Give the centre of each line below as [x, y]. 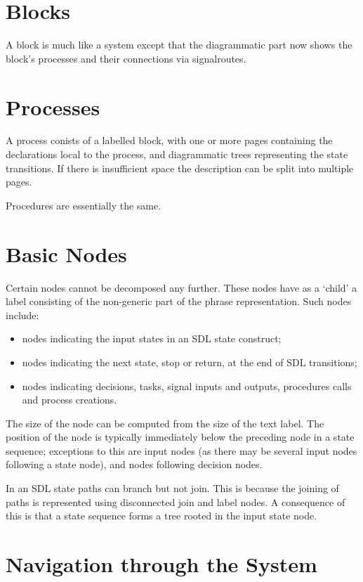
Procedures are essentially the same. [84, 205]
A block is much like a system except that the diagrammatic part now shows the [179, 45]
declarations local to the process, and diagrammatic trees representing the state [177, 154]
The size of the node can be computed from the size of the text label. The [165, 423]
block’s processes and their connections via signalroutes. [126, 58]
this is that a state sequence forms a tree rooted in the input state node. [161, 516]
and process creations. [70, 400]
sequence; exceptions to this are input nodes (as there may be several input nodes [181, 450]
